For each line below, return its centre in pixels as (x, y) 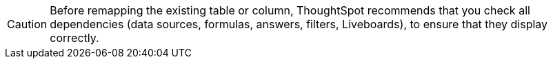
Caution (27, 24)
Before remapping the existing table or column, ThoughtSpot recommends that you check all (290, 10)
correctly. (74, 38)
